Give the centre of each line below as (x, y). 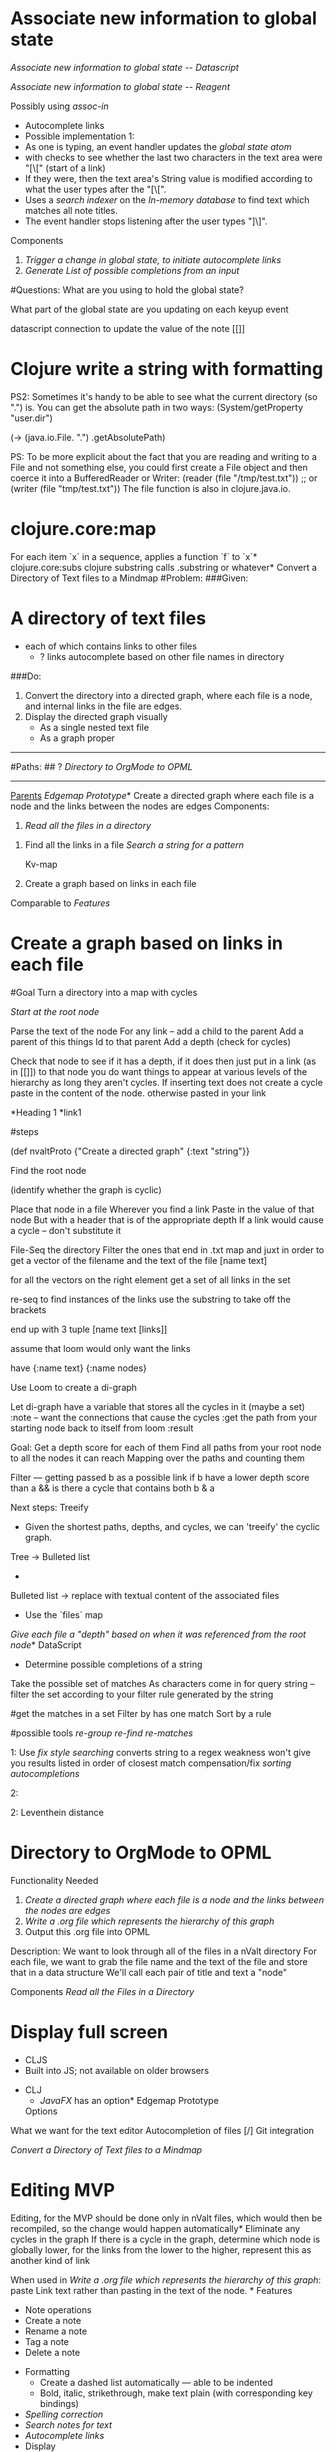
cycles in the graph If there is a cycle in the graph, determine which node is (165, 2239)
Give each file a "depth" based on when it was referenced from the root (158, 1634)
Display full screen (89, 2031)
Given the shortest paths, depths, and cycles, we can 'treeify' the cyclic (172, 1526)
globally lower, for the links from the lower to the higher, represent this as (161, 2249)
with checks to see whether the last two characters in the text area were (173, 157)
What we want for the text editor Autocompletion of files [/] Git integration (162, 2130)
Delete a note (52, 2352)
